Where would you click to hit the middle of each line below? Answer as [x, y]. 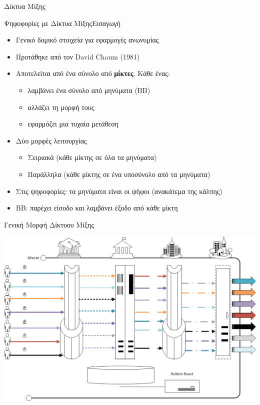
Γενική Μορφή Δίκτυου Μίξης [49, 224]
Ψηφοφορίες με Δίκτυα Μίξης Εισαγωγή [62, 23]
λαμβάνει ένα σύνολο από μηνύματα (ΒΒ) [89, 90]
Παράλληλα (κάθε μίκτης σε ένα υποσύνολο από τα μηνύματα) [119, 174]
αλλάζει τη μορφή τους [61, 107]
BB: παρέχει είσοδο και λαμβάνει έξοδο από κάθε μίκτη [97, 208]
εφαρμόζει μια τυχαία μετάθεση [73, 124]
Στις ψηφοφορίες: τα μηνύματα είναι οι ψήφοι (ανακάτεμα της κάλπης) [119, 191]
